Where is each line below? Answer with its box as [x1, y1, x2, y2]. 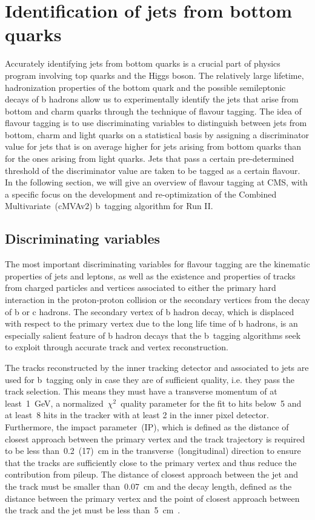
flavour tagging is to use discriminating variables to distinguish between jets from [5, 116, 307, 129]
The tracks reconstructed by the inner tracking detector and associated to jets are [5, 361, 309, 373]
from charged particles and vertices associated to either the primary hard [5, 281, 276, 294]
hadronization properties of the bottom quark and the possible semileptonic [5, 81, 286, 93]
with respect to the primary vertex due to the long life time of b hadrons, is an [5, 317, 298, 330]
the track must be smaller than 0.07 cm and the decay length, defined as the [5, 479, 292, 492]
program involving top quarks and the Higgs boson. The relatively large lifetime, [5, 68, 304, 81]
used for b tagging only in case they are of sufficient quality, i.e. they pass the [5, 373, 295, 385]
